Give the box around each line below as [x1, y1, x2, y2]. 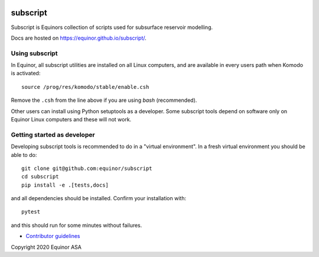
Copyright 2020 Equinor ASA [11, 243, 82, 250]
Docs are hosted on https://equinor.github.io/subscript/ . [11, 34, 147, 41]
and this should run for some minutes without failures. [11, 221, 142, 229]
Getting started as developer [11, 130, 95, 139]
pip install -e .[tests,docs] [21, 181, 109, 188]
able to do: [11, 151, 37, 158]
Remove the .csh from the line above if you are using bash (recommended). [11, 97, 197, 104]
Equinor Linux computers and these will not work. [11, 116, 132, 123]
